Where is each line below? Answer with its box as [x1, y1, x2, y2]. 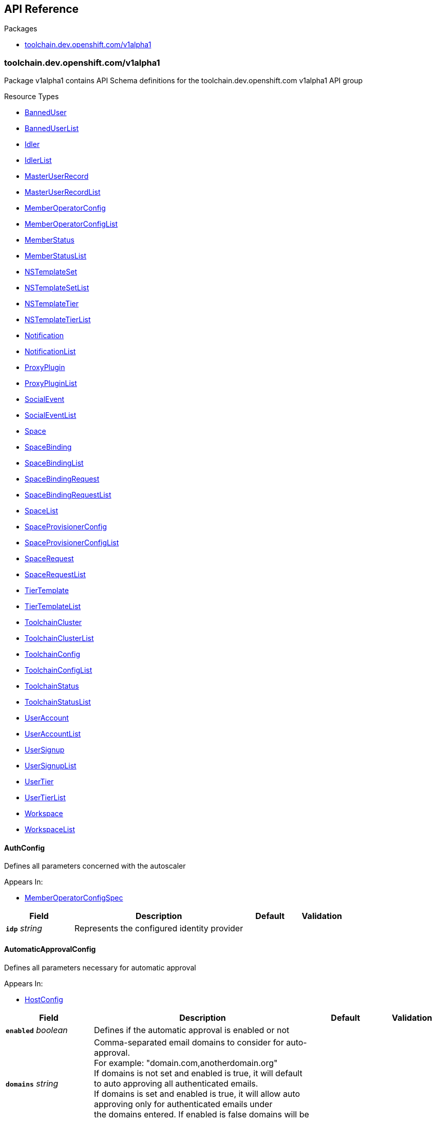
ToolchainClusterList [25, 634, 94, 643]
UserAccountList [25, 729, 81, 739]
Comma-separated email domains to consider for [94, 1037, 284, 1048]
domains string [6, 1078, 59, 1089]
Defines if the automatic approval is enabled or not [94, 1024, 290, 1035]
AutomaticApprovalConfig [4, 945, 96, 953]
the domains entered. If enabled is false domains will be [94, 1109, 309, 1119]
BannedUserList [25, 124, 79, 133]
